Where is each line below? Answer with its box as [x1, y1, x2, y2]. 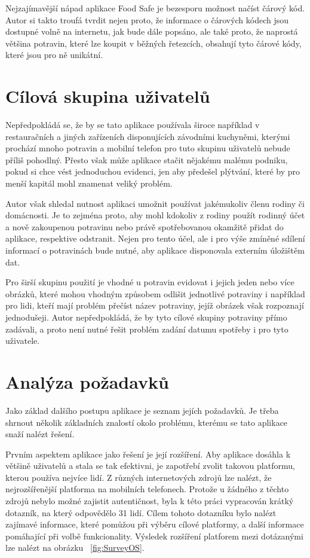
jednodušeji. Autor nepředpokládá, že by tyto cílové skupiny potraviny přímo [5, 311, 287, 323]
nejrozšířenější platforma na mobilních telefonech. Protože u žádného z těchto [5, 483, 289, 495]
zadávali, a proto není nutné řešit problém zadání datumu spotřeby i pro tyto [5, 322, 288, 335]
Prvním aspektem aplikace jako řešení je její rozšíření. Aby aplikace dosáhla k [5, 447, 291, 460]
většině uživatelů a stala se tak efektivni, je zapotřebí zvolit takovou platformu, [5, 459, 295, 472]
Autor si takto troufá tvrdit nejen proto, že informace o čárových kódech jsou [5, 13, 289, 26]
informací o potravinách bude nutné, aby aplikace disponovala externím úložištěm [5, 244, 305, 257]
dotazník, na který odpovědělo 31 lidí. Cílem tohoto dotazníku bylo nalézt [5, 506, 277, 519]
